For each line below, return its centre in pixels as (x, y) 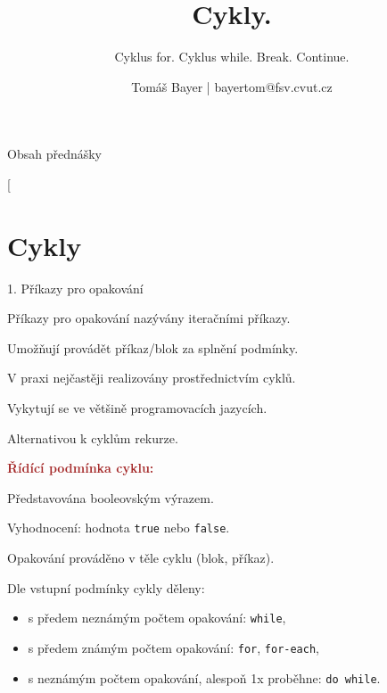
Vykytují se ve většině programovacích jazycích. (137, 408)
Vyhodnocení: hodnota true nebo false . (119, 528)
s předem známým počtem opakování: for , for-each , (174, 647)
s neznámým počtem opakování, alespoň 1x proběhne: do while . (204, 677)
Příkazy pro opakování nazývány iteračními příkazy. (149, 318)
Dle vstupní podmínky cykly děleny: (106, 587)
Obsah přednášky (54, 154)
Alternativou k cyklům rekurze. (93, 437)
